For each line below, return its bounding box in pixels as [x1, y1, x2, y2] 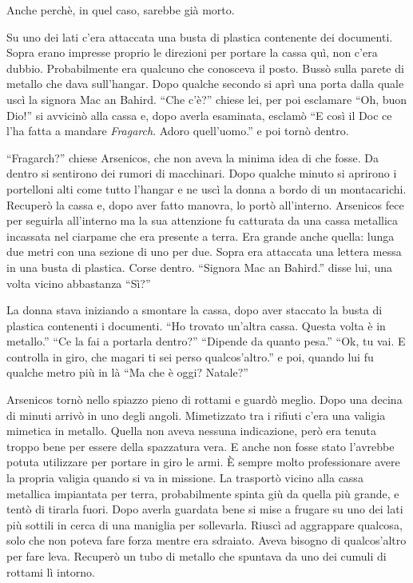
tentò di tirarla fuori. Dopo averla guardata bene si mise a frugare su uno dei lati [6, 501, 403, 517]
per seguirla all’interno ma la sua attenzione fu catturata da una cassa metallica [6, 212, 399, 229]
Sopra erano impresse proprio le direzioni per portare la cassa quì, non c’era [6, 44, 378, 61]
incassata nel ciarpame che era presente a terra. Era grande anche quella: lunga [6, 227, 395, 244]
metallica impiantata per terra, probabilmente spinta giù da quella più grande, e [6, 485, 399, 501]
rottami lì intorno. [6, 563, 95, 580]
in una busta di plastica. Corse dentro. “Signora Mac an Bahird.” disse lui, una [6, 258, 392, 275]
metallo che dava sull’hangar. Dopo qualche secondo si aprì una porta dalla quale [6, 75, 404, 92]
